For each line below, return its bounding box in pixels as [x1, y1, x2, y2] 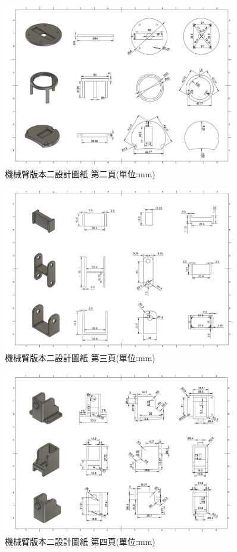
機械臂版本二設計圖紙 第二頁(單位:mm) [5, 168, 155, 180]
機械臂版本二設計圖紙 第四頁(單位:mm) [5, 535, 155, 548]
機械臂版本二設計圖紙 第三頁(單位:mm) [5, 351, 155, 364]
